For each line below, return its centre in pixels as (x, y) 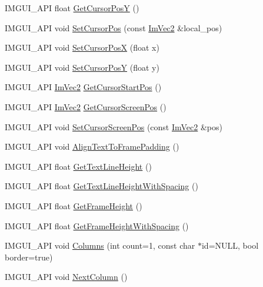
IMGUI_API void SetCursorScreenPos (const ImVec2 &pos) (114, 126)
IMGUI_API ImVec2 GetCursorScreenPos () (86, 106)
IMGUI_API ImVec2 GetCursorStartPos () (83, 87)
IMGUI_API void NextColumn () (66, 277)
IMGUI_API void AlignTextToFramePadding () (92, 146)
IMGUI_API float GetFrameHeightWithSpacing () (97, 225)
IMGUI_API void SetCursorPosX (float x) (82, 47)
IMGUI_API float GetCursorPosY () (72, 8)
